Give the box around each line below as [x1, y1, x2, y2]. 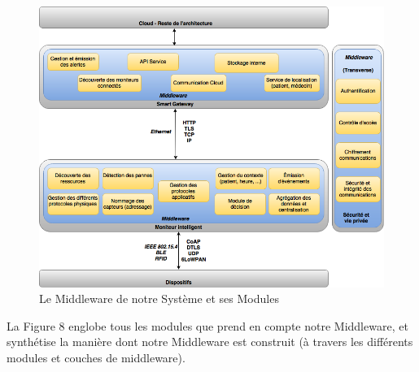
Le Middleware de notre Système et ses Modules [39, 290, 279, 307]
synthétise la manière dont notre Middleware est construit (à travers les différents [7, 333, 413, 350]
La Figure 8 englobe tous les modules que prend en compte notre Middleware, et [7, 317, 408, 334]
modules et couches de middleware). [7, 349, 185, 366]
